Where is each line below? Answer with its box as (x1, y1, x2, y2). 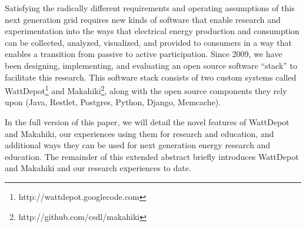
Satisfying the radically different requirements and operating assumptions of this (5, 2, 295, 14)
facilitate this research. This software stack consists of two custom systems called (5, 71, 297, 83)
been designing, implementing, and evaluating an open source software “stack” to (5, 59, 297, 71)
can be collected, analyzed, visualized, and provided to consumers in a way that (5, 36, 292, 48)
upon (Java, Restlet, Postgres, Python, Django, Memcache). (5, 96, 221, 108)
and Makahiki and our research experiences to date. (5, 162, 191, 174)
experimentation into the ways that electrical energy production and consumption (5, 25, 300, 37)
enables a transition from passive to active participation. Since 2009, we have (5, 48, 282, 60)
